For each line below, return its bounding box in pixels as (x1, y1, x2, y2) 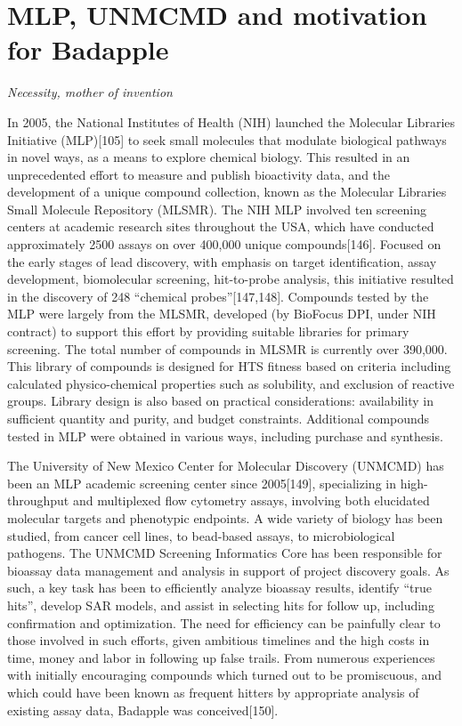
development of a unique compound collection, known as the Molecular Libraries (7, 182, 447, 201)
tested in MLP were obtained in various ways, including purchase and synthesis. (7, 426, 443, 445)
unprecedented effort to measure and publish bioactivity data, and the (7, 165, 391, 183)
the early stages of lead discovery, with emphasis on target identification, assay (7, 252, 437, 270)
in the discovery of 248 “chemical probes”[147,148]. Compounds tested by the (7, 286, 429, 305)
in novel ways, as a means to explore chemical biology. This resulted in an (7, 148, 410, 166)
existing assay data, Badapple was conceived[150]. (7, 700, 279, 719)
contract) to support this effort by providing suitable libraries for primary (7, 322, 409, 341)
